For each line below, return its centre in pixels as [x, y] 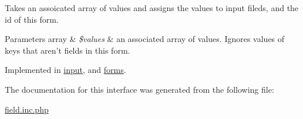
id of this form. [32, 19]
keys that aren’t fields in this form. [68, 50]
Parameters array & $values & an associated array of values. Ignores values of [145, 39]
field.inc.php [27, 109]
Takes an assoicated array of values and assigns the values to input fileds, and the [152, 8]
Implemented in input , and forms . [65, 70]
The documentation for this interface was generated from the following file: [139, 89]
